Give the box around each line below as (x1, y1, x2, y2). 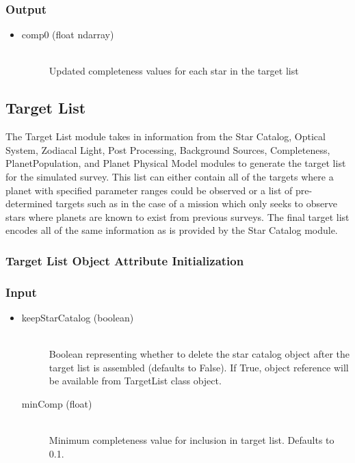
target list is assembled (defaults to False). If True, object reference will (49, 360, 349, 374)
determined (5, 196, 53, 211)
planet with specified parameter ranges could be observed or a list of (5, 183, 293, 197)
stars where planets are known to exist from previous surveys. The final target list (5, 209, 350, 224)
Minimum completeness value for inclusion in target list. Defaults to (49, 433, 334, 447)
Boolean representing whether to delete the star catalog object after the (49, 347, 350, 361)
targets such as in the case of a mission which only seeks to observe (55, 196, 337, 211)
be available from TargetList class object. (49, 373, 222, 388)
